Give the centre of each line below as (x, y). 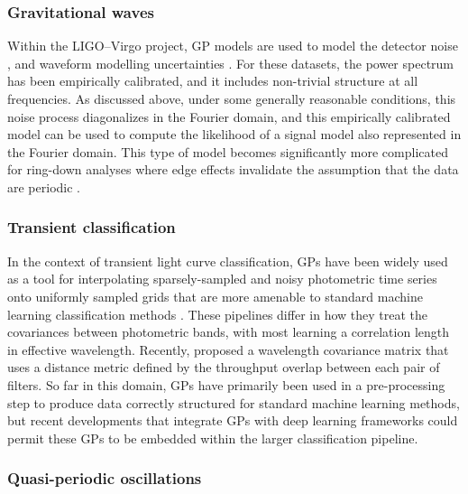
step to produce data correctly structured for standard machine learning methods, (234, 402)
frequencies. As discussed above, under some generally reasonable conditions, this (232, 98)
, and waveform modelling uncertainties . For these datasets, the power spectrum (231, 63)
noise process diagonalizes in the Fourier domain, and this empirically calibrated (229, 116)
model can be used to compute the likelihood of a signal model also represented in (234, 134)
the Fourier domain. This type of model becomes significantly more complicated (228, 151)
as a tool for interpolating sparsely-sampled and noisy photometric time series (222, 279)
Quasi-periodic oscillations (105, 478)
